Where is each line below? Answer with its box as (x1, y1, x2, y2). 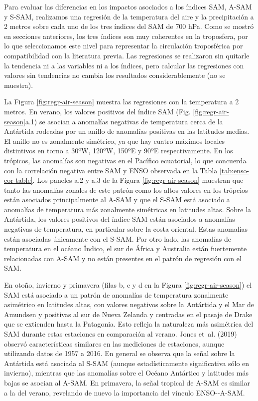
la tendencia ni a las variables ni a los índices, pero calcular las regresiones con (4, 60, 244, 70)
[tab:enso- (219, 165, 250, 175)
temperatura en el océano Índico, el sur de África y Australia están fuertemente (4, 243, 247, 254)
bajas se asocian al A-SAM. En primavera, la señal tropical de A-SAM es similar (4, 377, 250, 388)
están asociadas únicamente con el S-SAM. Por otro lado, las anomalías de (4, 233, 232, 244)
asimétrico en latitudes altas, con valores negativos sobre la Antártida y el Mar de (4, 299, 254, 310)
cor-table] (4, 175, 33, 185)
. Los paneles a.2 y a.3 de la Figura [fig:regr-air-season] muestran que (32, 175, 244, 185)
